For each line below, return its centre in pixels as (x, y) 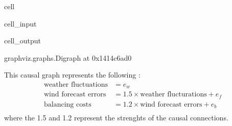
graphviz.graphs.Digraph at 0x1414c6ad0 (68, 57)
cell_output (22, 41)
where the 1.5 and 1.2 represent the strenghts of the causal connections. (116, 118)
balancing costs (68, 104)
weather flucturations (173, 95)
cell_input (20, 23)
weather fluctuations (76, 84)
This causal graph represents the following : (72, 75)
